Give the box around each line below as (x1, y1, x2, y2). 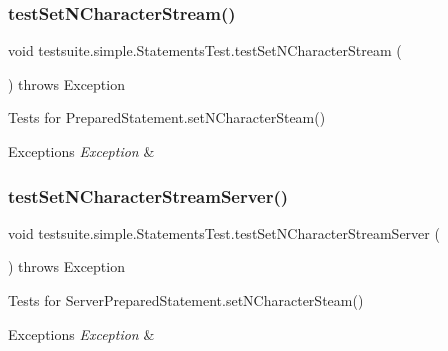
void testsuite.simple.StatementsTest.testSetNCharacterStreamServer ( (8, 222, 440, 243)
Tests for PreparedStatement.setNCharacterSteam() (8, 107, 326, 128)
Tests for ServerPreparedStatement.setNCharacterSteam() (8, 290, 364, 310)
